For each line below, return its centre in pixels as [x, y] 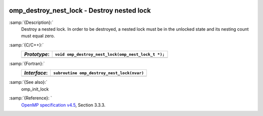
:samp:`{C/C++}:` [26, 45]
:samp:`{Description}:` [31, 22]
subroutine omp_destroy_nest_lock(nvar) [99, 73]
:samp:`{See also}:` [28, 82]
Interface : [36, 73]
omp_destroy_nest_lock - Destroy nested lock [80, 10]
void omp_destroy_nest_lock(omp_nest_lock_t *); [110, 54]
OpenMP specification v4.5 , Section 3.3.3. [63, 105]
